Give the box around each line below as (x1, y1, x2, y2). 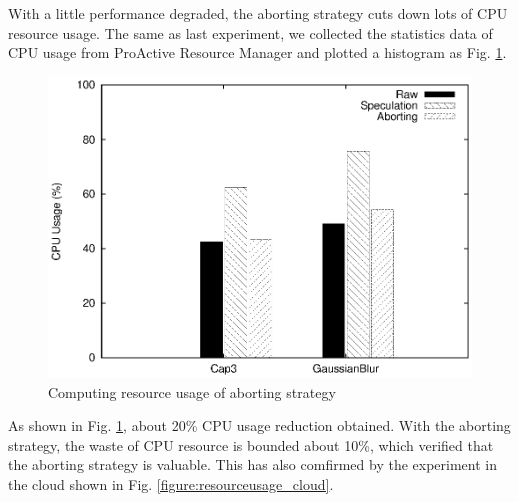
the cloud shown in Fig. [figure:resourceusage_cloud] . (8, 473, 334, 494)
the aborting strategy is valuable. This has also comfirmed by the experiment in (8, 454, 497, 475)
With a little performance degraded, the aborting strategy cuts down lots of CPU (8, 3, 508, 23)
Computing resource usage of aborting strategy (48, 381, 336, 402)
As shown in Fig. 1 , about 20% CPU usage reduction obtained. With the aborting (8, 415, 511, 436)
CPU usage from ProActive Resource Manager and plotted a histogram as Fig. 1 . (8, 42, 507, 63)
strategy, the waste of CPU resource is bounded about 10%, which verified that (8, 434, 494, 455)
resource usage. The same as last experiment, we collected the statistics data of (8, 22, 493, 43)
